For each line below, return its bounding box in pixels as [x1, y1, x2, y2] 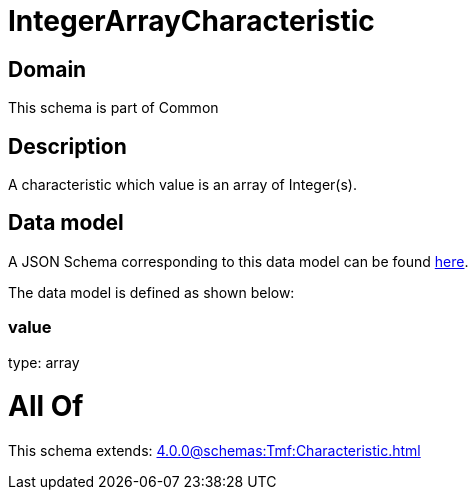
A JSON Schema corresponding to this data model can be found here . [8, 252, 469, 270]
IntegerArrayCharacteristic [8, 4, 375, 38]
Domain [8, 56, 87, 82]
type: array [8, 353, 80, 371]
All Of [8, 389, 84, 424]
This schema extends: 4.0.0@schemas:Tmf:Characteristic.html [8, 442, 421, 460]
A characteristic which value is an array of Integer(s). [8, 176, 358, 194]
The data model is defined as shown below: [8, 283, 295, 301]
